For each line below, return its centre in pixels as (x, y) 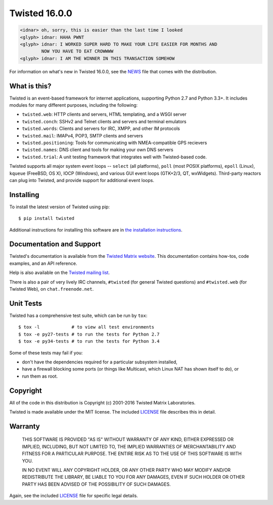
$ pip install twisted (47, 218)
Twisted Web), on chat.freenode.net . (52, 289)
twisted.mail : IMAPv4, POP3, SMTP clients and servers (83, 135)
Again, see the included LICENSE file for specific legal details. (74, 496)
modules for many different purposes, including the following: (74, 105)
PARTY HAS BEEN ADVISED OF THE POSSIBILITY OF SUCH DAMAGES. (97, 484)
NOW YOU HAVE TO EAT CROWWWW (77, 51)
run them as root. (40, 376)
